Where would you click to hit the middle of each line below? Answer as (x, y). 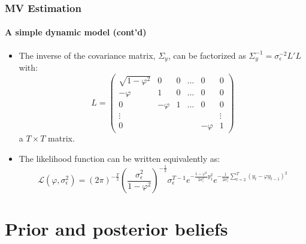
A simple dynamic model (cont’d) (76, 32)
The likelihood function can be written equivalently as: (119, 159)
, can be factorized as (207, 55)
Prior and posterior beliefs (116, 229)
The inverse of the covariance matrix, (87, 55)
